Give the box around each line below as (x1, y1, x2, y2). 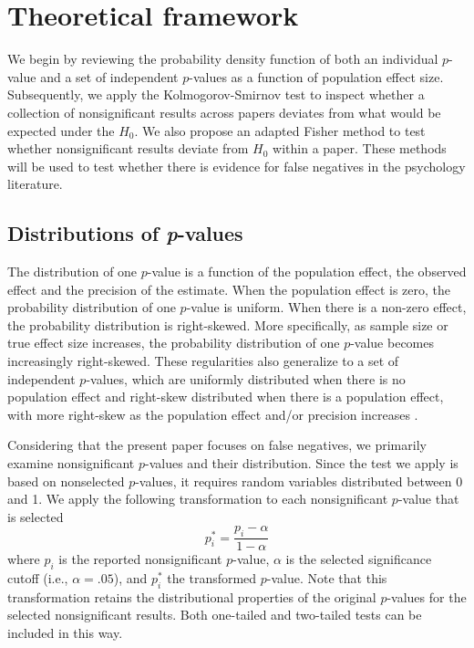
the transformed (167, 569, 257, 588)
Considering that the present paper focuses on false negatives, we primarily (7, 435, 427, 455)
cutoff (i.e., (7, 569, 68, 588)
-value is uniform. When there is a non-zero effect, (186, 298, 467, 317)
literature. (7, 174, 63, 193)
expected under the (7, 120, 115, 140)
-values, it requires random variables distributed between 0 (135, 471, 463, 490)
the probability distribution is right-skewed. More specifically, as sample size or (7, 315, 448, 334)
